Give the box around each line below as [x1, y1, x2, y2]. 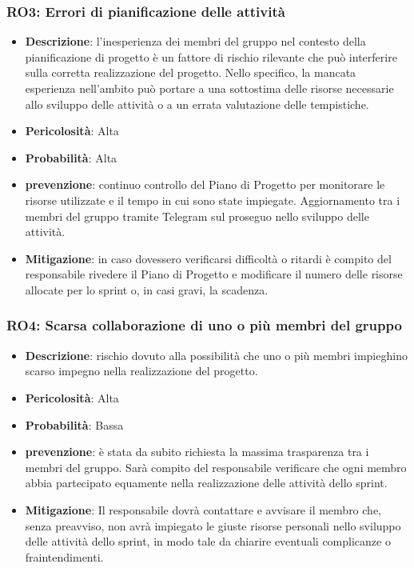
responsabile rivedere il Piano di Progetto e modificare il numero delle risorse [25, 266, 403, 282]
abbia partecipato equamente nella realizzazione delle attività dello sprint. [25, 474, 388, 491]
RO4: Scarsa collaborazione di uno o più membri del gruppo [6, 315, 402, 335]
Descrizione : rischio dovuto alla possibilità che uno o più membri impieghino [25, 346, 408, 363]
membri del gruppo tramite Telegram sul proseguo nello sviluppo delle [25, 207, 369, 224]
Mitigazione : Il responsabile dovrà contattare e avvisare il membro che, [25, 501, 381, 518]
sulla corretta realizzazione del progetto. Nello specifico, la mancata [25, 64, 356, 81]
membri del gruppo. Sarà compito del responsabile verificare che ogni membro [25, 458, 407, 475]
